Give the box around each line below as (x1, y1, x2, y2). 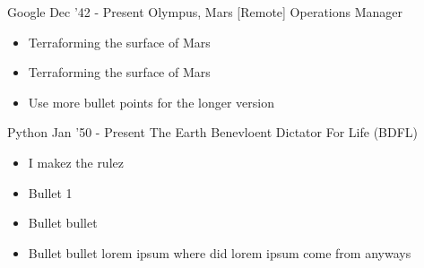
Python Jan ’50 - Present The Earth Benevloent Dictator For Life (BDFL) (7, 123, 419, 142)
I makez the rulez (28, 152, 124, 171)
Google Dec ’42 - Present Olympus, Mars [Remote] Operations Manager (7, 3, 403, 21)
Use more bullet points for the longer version (28, 92, 274, 111)
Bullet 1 (28, 183, 73, 202)
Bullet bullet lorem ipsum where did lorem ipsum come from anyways (28, 243, 411, 262)
